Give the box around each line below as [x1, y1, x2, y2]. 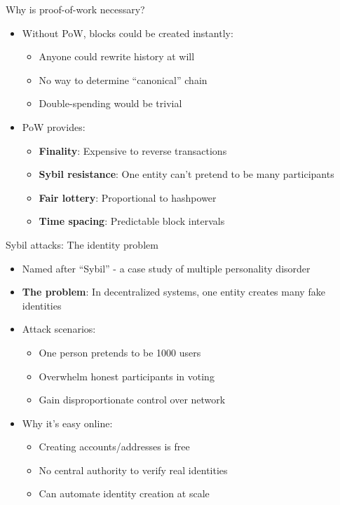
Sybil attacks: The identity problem [6, 237, 158, 251]
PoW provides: [22, 119, 86, 134]
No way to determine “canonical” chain [39, 72, 208, 87]
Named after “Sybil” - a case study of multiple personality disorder [22, 261, 311, 275]
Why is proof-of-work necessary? [6, 2, 145, 16]
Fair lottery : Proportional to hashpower [39, 190, 217, 205]
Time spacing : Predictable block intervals [39, 214, 225, 228]
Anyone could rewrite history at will [39, 49, 195, 64]
